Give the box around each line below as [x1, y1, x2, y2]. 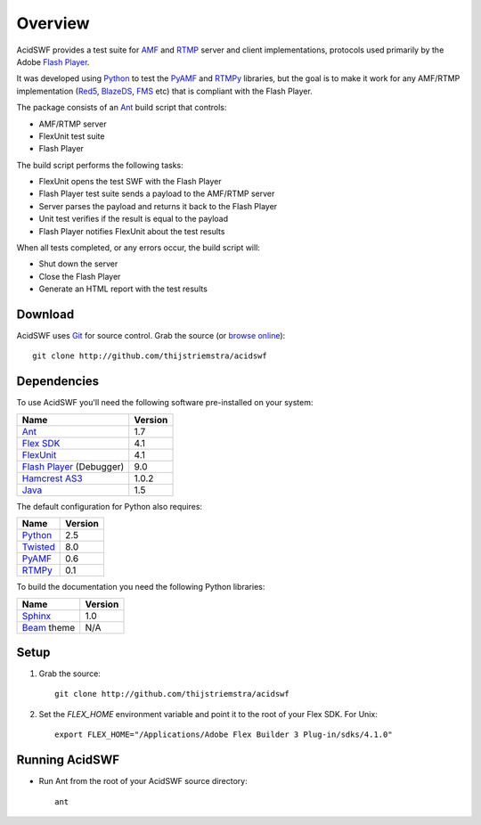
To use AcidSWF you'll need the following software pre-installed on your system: [16, 397, 314, 408]
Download [16, 307, 75, 322]
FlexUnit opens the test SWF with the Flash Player [38, 176, 222, 187]
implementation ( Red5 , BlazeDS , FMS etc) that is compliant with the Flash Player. [16, 86, 314, 96]
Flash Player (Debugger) [21, 460, 125, 472]
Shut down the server [38, 258, 118, 269]
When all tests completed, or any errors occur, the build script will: [16, 242, 260, 253]
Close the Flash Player [38, 271, 121, 282]
